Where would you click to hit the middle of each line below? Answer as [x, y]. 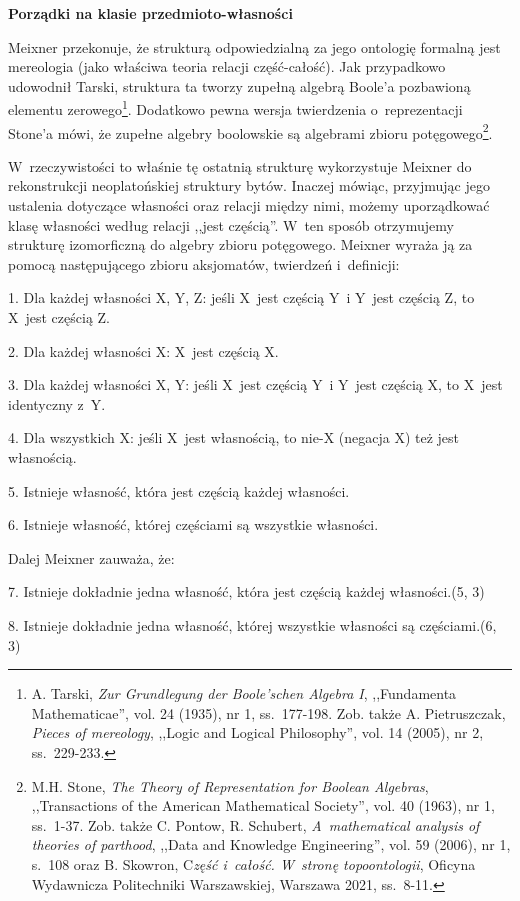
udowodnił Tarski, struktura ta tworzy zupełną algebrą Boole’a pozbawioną [239, 85]
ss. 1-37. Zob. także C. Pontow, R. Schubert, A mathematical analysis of [255, 824]
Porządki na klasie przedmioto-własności [150, 13]
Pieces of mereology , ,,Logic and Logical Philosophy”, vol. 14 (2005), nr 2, [257, 732]
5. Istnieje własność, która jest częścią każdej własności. [179, 490]
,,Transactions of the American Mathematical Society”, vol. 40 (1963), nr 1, [263, 805]
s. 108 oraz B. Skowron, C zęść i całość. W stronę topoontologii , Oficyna [253, 863]
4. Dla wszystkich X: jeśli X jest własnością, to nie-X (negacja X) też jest [234, 437]
